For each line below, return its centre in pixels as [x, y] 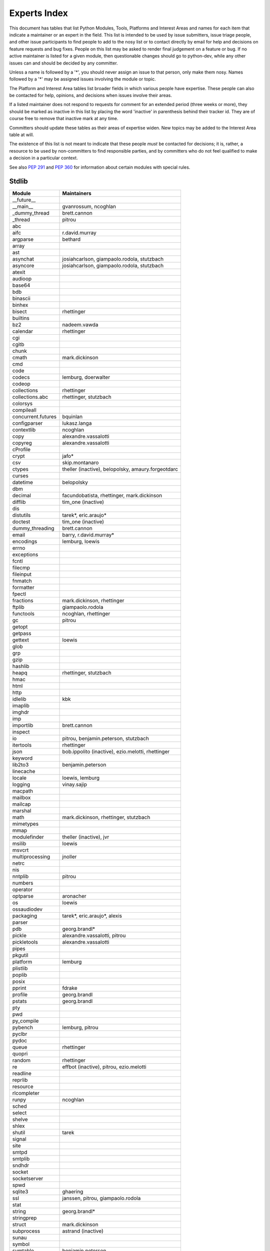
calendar [23, 331]
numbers [23, 883]
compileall [24, 410]
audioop [22, 279]
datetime [23, 482]
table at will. [22, 135]
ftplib [18, 607]
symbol [21, 1244]
